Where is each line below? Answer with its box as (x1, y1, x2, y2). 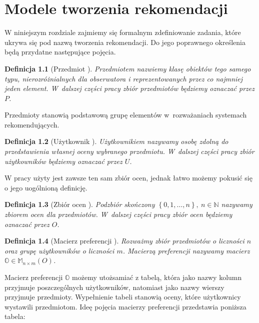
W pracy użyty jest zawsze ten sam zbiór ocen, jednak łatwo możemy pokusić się (4, 172, 252, 183)
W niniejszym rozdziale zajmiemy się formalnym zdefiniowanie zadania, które (4, 27, 241, 37)
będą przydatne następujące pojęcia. (4, 46, 116, 57)
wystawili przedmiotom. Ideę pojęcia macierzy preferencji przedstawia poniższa (4, 301, 246, 311)
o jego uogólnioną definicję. (4, 182, 87, 192)
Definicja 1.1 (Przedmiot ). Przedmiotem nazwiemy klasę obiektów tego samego (4, 63, 251, 73)
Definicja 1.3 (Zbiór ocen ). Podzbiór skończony (4, 199, 155, 209)
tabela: (4, 311, 25, 321)
